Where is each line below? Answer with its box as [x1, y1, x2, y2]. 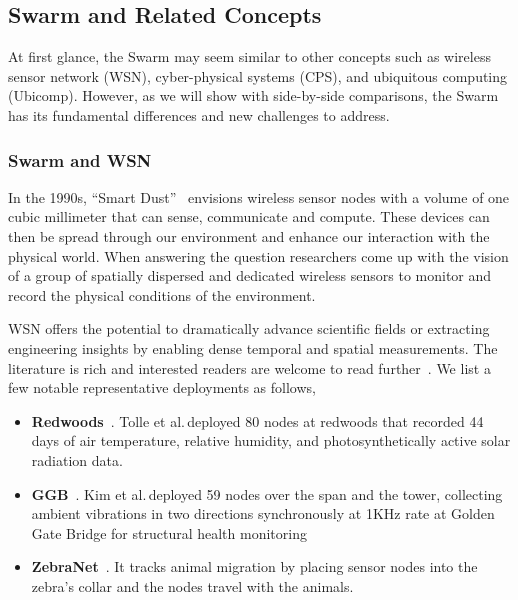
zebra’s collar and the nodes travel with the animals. [31, 575, 354, 596]
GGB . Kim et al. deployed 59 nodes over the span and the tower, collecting [31, 483, 503, 504]
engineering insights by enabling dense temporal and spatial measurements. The [8, 337, 498, 358]
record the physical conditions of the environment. [8, 284, 316, 305]
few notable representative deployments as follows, [8, 377, 316, 398]
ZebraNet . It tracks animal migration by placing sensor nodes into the [31, 556, 478, 577]
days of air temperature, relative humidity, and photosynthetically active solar [31, 430, 511, 451]
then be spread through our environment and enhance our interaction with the [8, 225, 490, 246]
